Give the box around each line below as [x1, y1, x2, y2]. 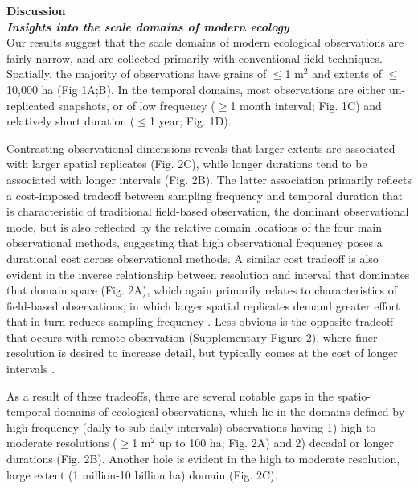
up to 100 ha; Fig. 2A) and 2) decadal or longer [158, 434, 394, 451]
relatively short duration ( [6, 113, 135, 129]
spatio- [337, 387, 371, 404]
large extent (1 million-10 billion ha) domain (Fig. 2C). [6, 466, 278, 483]
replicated [6, 97, 55, 113]
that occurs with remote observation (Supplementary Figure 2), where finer [6, 328, 378, 345]
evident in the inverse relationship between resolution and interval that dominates [6, 265, 410, 282]
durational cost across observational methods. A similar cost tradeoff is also [6, 249, 379, 266]
